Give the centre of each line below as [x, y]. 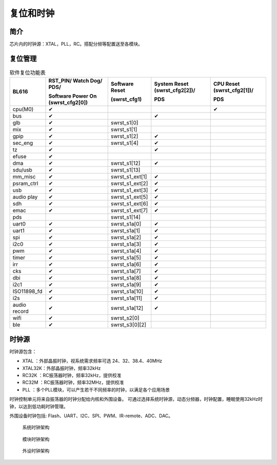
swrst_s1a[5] [126, 258]
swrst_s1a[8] [126, 278]
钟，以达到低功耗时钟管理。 [39, 406]
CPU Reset [226, 84]
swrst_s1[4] [124, 143]
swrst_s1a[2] [126, 237]
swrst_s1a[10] [127, 291]
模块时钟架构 [36, 439]
